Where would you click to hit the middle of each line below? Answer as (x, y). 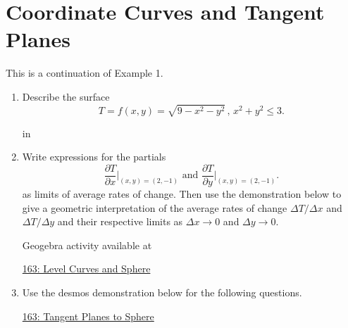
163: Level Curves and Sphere (86, 269)
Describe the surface (66, 96)
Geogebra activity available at (87, 245)
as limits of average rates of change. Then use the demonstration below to (182, 193)
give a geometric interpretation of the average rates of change (155, 207)
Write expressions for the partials (94, 157)
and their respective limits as (120, 221)
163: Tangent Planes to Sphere (88, 316)
